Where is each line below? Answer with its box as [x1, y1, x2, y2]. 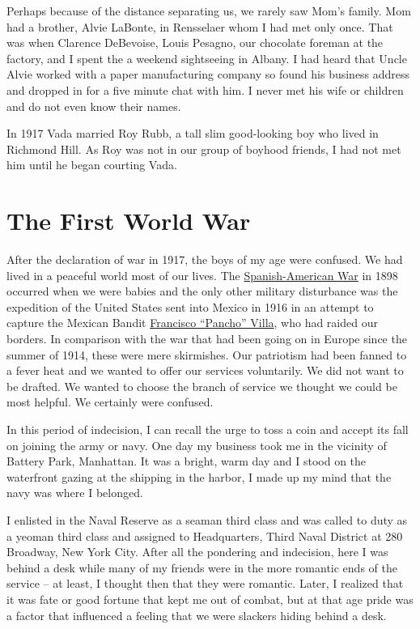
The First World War [6, 204, 251, 237]
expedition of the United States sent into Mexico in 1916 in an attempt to [6, 298, 374, 315]
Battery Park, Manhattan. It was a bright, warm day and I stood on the [6, 453, 367, 470]
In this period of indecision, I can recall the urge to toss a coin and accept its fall [6, 421, 409, 437]
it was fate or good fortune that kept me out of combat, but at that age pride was [6, 590, 414, 607]
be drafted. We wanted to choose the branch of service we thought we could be [6, 377, 397, 394]
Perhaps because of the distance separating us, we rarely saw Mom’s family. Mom [6, 2, 411, 19]
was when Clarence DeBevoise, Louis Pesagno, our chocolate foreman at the [6, 34, 384, 51]
